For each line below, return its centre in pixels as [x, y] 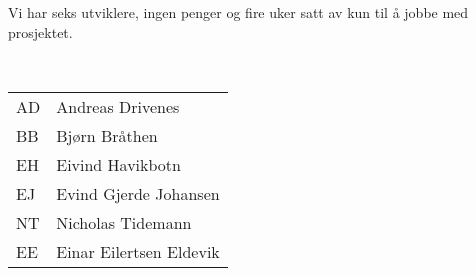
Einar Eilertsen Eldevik [138, 251]
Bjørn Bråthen [107, 135]
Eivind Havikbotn [118, 164]
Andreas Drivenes [118, 106]
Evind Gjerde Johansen [138, 193]
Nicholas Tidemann [124, 222]
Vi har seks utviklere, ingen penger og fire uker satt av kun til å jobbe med [238, 12]
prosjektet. [40, 31]
